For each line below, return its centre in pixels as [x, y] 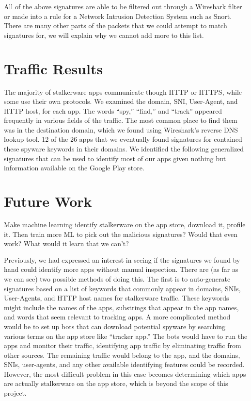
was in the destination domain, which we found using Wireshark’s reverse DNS [121, 129]
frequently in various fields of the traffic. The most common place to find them [121, 120]
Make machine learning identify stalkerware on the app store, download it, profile [125, 224]
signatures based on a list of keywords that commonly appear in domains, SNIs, [122, 288]
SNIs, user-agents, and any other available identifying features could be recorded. [124, 364]
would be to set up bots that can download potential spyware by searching [115, 326]
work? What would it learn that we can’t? [66, 243]
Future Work [48, 201]
